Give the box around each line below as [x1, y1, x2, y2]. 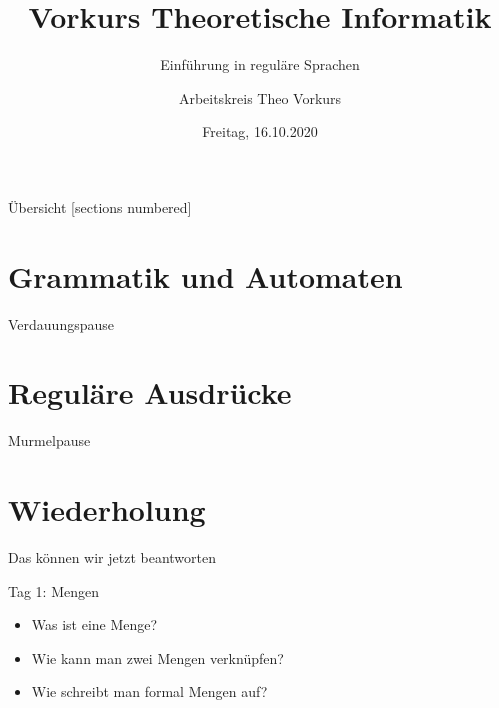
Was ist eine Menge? [31, 614, 158, 635]
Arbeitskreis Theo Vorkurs [178, 87, 342, 108]
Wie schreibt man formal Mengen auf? [31, 681, 268, 702]
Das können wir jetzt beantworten [8, 547, 217, 568]
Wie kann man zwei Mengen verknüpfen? [31, 647, 284, 668]
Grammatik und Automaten [8, 255, 403, 296]
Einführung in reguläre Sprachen [160, 54, 360, 75]
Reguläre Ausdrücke [8, 372, 292, 413]
